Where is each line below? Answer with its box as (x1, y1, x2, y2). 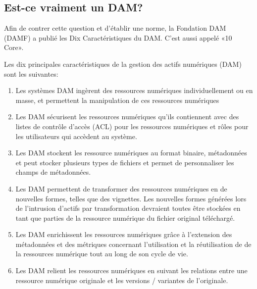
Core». (4, 42, 24, 52)
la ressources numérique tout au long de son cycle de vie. (15, 248, 188, 259)
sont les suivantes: (4, 68, 58, 79)
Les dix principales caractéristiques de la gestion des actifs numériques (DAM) (4, 58, 242, 69)
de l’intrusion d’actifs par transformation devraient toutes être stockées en (15, 203, 241, 213)
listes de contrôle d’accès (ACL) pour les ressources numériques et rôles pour (15, 121, 249, 131)
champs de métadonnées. (15, 167, 91, 177)
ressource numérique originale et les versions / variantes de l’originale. (15, 275, 228, 285)
